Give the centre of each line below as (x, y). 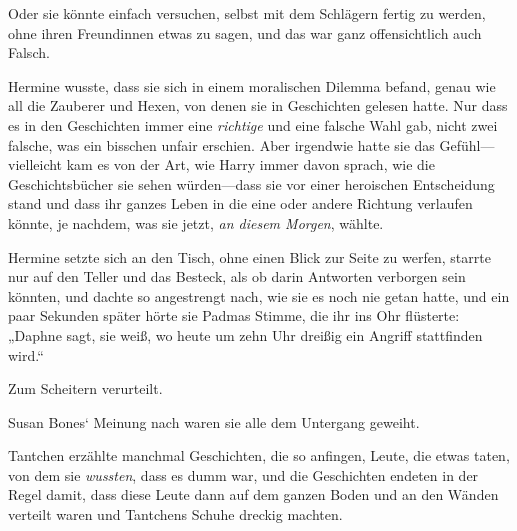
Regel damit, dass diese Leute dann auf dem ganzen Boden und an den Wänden (253, 494)
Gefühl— (467, 144)
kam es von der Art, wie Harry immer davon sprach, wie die (250, 164)
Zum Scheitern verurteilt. (85, 388)
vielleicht (35, 164)
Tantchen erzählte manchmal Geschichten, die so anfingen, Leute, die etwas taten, (259, 455)
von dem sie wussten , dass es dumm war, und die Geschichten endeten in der (243, 474)
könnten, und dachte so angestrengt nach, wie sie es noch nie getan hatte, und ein (259, 295)
